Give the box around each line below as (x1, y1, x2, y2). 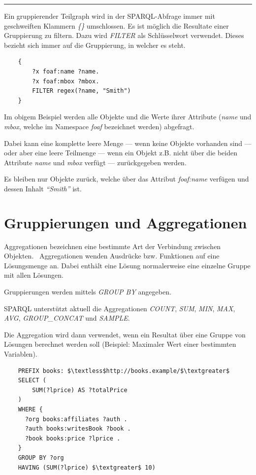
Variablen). (4, 348, 37, 359)
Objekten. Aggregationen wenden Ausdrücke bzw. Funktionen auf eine (4, 251, 220, 261)
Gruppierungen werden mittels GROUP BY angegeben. (4, 287, 171, 296)
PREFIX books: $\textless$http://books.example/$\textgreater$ (18, 367, 230, 374)
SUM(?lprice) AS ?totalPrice (32, 386, 128, 394)
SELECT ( (18, 377, 46, 384)
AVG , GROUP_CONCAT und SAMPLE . (4, 313, 130, 323)
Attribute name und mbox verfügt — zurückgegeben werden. (4, 157, 187, 167)
